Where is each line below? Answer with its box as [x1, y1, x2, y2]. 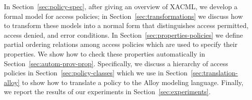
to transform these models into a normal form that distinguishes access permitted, [4, 20, 249, 30]
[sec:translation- [191, 68, 238, 78]
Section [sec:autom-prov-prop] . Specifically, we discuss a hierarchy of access [4, 58, 228, 68]
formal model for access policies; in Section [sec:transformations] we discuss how [4, 11, 243, 21]
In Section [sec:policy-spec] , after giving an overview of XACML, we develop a [4, 1, 238, 11]
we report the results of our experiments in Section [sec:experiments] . [4, 86, 211, 97]
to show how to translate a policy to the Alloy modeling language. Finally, [22, 77, 244, 87]
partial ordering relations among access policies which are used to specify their [4, 39, 237, 49]
